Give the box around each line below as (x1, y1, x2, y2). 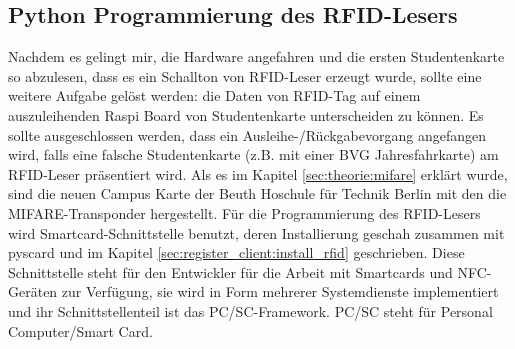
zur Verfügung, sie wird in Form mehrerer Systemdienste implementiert (61, 281, 499, 302)
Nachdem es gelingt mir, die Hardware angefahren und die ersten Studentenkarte (8, 46, 505, 67)
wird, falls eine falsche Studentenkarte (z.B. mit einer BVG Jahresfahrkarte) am (8, 144, 499, 165)
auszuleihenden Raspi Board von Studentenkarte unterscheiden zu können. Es (8, 104, 484, 125)
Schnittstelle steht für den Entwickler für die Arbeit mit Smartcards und (8, 261, 453, 282)
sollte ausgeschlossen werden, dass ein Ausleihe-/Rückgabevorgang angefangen (8, 124, 487, 145)
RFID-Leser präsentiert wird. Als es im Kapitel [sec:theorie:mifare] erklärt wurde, (8, 163, 508, 184)
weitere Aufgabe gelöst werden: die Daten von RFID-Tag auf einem (8, 85, 421, 106)
